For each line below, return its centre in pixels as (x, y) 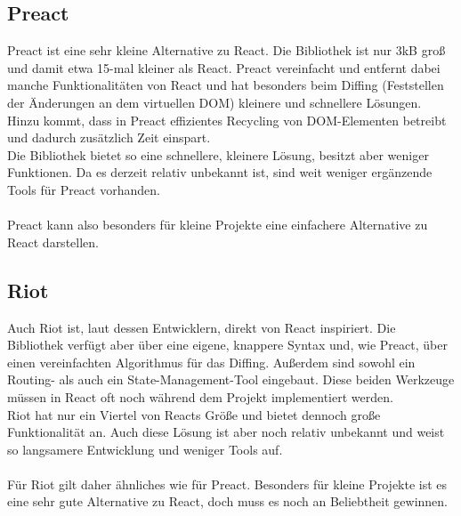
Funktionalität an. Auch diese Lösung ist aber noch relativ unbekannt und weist (226, 432)
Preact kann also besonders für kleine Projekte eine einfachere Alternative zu (218, 225)
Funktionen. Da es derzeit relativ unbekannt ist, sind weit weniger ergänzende (220, 172)
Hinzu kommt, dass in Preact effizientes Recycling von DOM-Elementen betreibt (227, 120)
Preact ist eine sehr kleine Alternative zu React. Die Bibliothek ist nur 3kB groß (226, 50)
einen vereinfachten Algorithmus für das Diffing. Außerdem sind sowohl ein (211, 362)
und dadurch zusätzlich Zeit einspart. (109, 137)
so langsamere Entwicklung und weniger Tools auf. (145, 449)
